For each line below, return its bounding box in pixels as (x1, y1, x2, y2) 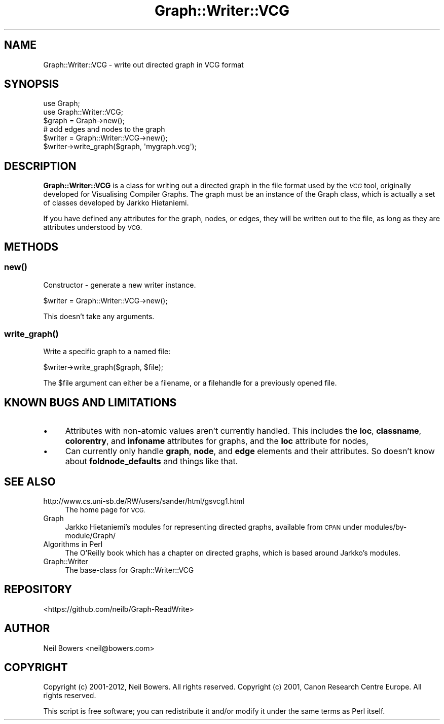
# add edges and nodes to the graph (43, 125, 165, 134)
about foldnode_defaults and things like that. (65, 456, 238, 467)
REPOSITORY (4, 583, 72, 596)
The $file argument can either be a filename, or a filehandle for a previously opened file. (43, 378, 337, 388)
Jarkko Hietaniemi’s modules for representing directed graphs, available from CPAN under (65, 522, 362, 531)
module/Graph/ (65, 531, 116, 540)
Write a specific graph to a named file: (43, 347, 171, 356)
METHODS (4, 240, 59, 253)
